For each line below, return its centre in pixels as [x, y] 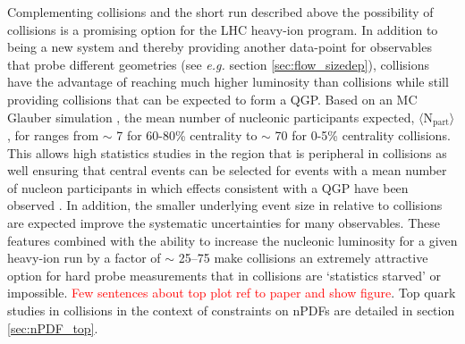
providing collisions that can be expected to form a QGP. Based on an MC [212, 99]
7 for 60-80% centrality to [187, 135]
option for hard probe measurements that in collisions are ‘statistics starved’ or [224, 275]
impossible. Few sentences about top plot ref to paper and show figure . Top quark [232, 293]
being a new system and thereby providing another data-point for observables [220, 47]
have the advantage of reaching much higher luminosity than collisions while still [228, 82]
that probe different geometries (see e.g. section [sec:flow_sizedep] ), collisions [219, 64]
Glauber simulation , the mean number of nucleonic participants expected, [211, 117]
